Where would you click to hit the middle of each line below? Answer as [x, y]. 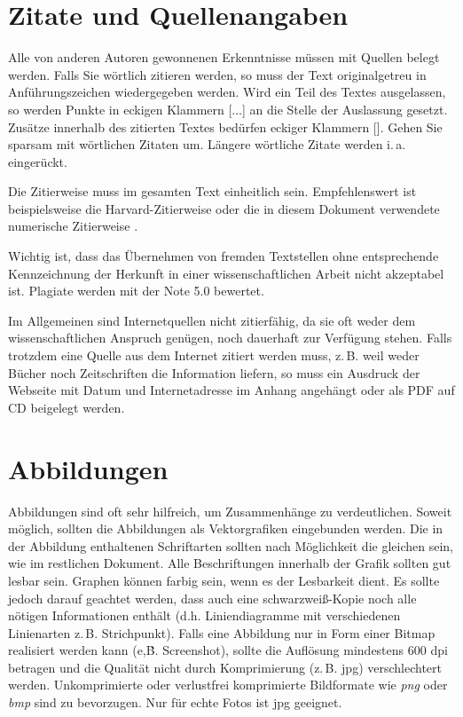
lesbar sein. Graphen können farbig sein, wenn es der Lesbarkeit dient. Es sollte [224, 580]
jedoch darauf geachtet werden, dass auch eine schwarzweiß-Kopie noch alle [212, 598]
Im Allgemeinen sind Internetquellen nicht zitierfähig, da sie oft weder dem [212, 320]
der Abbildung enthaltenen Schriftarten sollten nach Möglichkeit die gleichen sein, [231, 545]
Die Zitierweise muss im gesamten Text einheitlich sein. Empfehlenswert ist [212, 191]
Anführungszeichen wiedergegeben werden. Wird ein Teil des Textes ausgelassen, [227, 92]
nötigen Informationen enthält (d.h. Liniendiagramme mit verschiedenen [204, 615]
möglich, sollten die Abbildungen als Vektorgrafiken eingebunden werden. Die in [226, 528]
